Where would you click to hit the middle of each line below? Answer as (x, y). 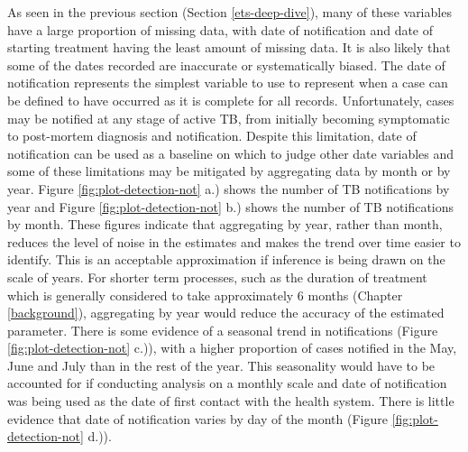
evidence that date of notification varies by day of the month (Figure (197, 418)
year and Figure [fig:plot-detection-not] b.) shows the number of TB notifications (231, 206)
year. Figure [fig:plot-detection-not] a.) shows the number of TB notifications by (229, 188)
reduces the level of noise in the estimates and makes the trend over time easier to (234, 241)
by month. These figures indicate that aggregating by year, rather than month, (225, 224)
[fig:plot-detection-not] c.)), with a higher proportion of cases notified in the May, (232, 348)
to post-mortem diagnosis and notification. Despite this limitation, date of (212, 136)
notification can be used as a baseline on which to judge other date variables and (231, 153)
